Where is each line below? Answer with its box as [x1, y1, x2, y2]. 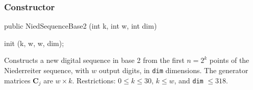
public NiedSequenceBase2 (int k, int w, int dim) [4, 20, 157, 31]
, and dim [174, 75, 204, 85]
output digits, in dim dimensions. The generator [98, 65, 248, 75]
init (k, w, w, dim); [4, 37, 64, 48]
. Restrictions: [72, 75, 116, 85]
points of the [209, 55, 249, 65]
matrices [4, 75, 31, 85]
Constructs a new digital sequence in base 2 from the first [4, 55, 185, 65]
